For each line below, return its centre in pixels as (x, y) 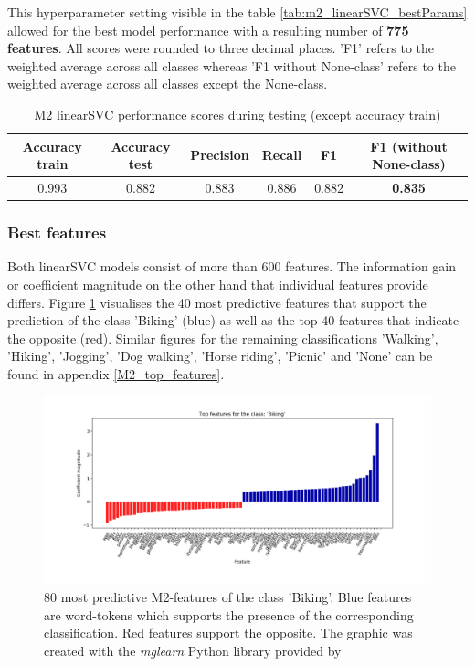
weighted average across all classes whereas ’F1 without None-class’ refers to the (232, 65)
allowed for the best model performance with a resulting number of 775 (208, 30)
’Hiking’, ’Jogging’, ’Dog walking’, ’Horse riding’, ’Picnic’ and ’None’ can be (220, 356)
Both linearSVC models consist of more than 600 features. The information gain (232, 266)
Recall (282, 155)
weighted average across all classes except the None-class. (168, 84)
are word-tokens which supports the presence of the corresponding (229, 614)
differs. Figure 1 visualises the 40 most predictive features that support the (217, 302)
